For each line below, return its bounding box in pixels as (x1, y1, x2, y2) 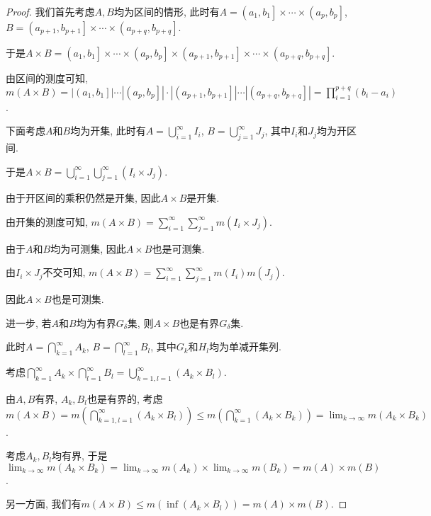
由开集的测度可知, (6, 214, 88, 229)
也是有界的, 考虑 (86, 391, 163, 406)
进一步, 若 (6, 315, 52, 330)
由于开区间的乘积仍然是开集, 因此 (6, 190, 161, 205)
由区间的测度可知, (6, 71, 88, 85)
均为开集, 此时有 (70, 123, 146, 138)
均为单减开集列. (208, 339, 281, 354)
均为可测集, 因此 (50, 241, 126, 256)
